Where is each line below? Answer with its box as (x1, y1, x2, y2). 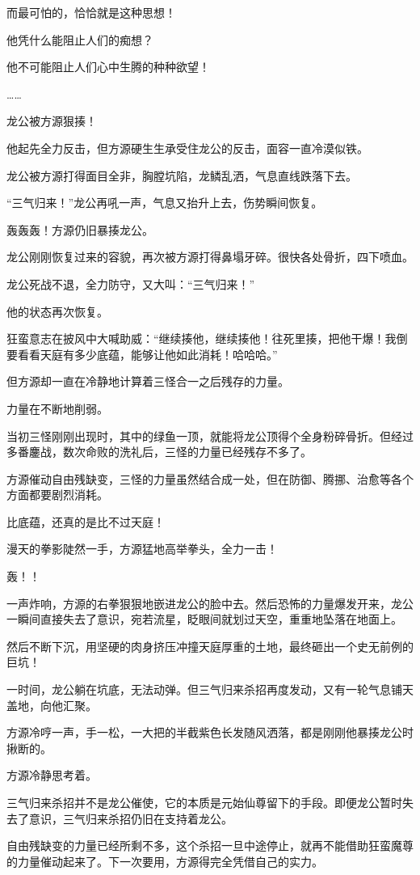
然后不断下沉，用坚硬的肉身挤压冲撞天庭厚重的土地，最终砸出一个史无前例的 (6, 637, 414, 654)
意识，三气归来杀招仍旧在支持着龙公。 (28, 809, 233, 826)
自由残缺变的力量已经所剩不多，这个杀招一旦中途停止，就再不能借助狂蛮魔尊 (6, 837, 414, 854)
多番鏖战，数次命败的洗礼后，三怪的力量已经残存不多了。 (6, 443, 312, 460)
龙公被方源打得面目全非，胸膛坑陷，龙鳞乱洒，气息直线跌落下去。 (6, 167, 357, 184)
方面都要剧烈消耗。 (6, 486, 108, 503)
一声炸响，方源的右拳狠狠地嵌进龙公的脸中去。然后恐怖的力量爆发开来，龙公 (6, 594, 414, 611)
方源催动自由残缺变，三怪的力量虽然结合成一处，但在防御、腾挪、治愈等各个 (6, 470, 414, 487)
